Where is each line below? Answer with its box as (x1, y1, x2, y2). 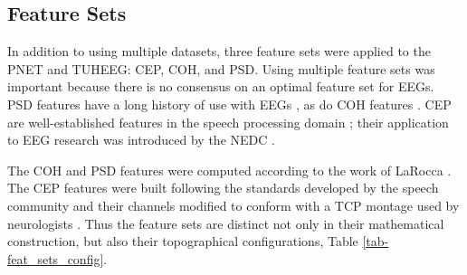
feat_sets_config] (7, 249, 104, 268)
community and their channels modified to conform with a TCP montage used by (7, 195, 460, 214)
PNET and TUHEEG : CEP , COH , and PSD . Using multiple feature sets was (7, 59, 435, 78)
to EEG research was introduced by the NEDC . (7, 130, 275, 149)
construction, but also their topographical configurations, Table (7, 232, 358, 251)
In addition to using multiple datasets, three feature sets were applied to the (7, 42, 431, 61)
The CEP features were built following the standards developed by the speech (7, 178, 439, 197)
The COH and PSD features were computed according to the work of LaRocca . (7, 160, 452, 179)
